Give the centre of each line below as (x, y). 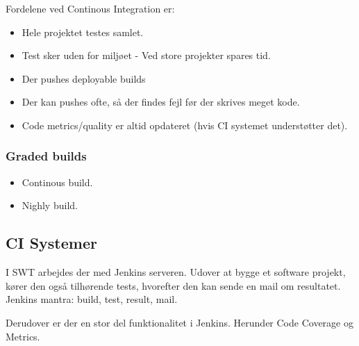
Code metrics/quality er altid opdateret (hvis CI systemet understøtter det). (185, 125)
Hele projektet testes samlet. (83, 32)
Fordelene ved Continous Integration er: (90, 8)
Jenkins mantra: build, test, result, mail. (92, 299)
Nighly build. (50, 205)
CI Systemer (51, 243)
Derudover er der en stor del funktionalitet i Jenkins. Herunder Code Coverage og (179, 322)
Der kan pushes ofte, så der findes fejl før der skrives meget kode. (161, 102)
